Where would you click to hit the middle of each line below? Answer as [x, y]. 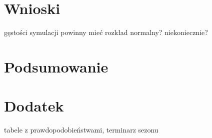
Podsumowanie [56, 66]
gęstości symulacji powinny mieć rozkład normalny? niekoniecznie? [106, 32]
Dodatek [34, 106]
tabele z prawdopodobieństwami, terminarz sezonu [81, 130]
